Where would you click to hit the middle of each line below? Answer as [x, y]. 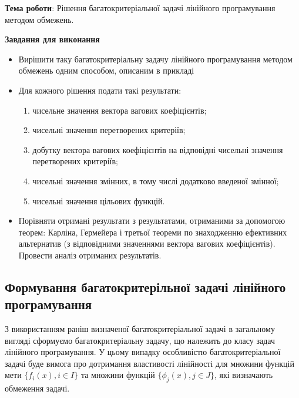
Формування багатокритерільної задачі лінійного [145, 286]
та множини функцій [118, 375]
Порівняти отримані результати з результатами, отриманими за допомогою [152, 220]
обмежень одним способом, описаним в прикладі [106, 70]
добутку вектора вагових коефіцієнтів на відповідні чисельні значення [158, 149]
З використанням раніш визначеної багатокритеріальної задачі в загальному [140, 329]
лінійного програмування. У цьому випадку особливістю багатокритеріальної [143, 352]
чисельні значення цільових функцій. [99, 200]
